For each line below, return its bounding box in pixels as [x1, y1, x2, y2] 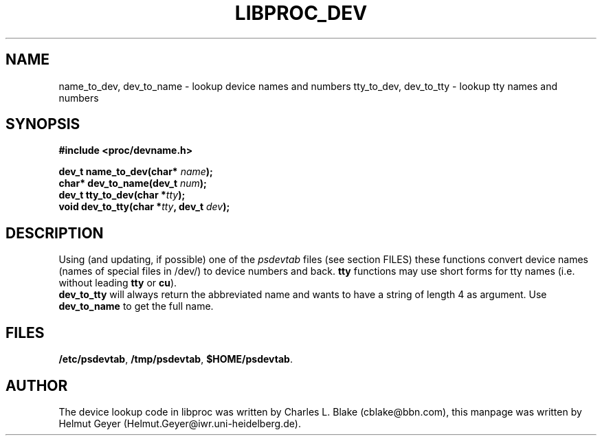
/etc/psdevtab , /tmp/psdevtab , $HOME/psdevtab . [58, 353, 293, 365]
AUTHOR [5, 376, 68, 394]
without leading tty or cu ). [58, 277, 177, 289]
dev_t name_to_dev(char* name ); [58, 166, 213, 178]
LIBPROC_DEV [234, 1, 368, 25]
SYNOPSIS [5, 115, 80, 133]
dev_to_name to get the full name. [58, 300, 214, 313]
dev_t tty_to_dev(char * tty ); [58, 189, 186, 201]
